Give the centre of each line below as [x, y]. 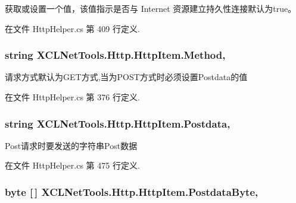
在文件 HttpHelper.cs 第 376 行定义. [72, 97]
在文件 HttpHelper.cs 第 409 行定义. [72, 28]
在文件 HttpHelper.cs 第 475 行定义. [72, 165]
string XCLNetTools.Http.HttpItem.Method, [115, 55]
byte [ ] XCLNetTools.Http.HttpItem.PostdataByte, [132, 191]
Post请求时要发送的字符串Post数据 [71, 145]
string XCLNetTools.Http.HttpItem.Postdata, [118, 123]
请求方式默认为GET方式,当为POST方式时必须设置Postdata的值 [126, 77]
